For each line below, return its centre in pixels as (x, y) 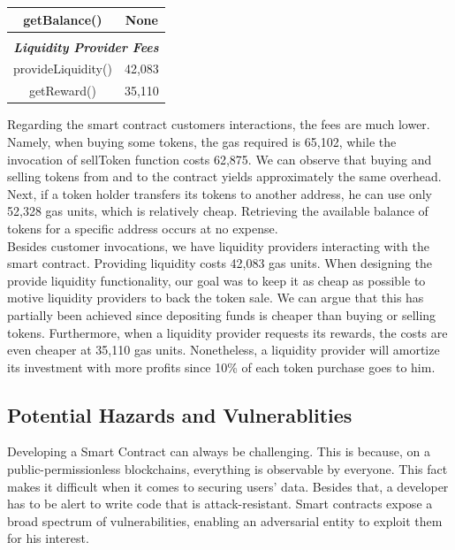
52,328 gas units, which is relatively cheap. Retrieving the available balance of (218, 211)
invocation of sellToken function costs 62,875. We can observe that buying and (220, 159)
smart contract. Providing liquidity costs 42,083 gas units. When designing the (220, 263)
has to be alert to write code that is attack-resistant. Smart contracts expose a (220, 504)
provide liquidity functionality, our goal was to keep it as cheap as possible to (216, 280)
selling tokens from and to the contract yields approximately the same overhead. (224, 176)
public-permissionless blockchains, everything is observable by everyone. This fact (227, 469)
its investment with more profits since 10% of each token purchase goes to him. (221, 367)
